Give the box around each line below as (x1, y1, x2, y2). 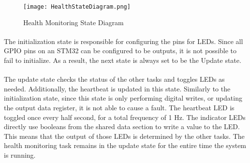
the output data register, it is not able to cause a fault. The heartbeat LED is (4, 103, 235, 112)
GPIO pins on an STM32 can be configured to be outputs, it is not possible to (4, 45, 237, 56)
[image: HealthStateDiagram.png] (23, 3, 131, 10)
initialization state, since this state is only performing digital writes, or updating (4, 93, 242, 103)
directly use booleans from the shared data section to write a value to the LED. (4, 121, 240, 132)
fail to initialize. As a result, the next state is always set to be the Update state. (4, 55, 241, 65)
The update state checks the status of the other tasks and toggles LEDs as (4, 74, 225, 84)
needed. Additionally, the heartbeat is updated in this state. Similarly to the (4, 83, 231, 93)
